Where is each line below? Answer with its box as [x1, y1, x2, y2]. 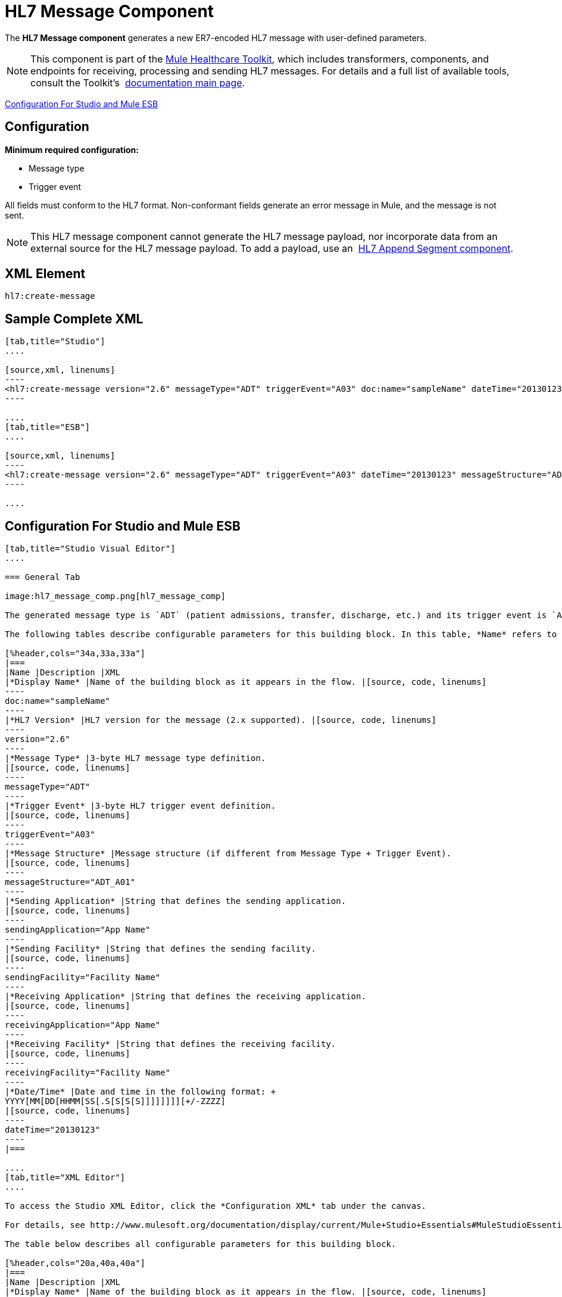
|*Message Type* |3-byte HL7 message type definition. [5, 753, 266, 763]
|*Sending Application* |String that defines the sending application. [5, 896, 346, 906]
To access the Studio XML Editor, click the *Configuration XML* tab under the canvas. [5, 1201, 427, 1211]
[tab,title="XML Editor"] [5, 1173, 126, 1183]
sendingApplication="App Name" [5, 925, 151, 935]
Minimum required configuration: [5, 144, 139, 155]
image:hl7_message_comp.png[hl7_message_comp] [5, 591, 226, 601]
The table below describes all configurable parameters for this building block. [5, 1239, 396, 1249]
